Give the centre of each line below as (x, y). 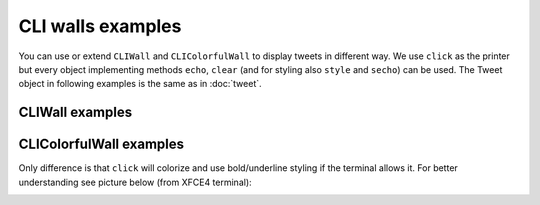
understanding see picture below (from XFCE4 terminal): (135, 182)
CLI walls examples (100, 26)
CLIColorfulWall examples (101, 144)
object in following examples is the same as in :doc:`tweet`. (140, 84)
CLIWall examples (75, 112)
